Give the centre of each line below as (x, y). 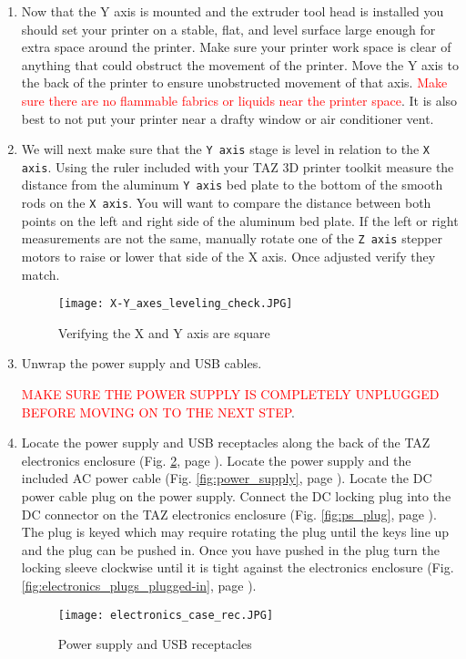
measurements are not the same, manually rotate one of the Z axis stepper (232, 238)
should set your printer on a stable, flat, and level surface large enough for (228, 29)
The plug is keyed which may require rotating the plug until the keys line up (235, 532)
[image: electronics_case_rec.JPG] (166, 615)
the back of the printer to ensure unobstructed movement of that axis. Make (234, 82)
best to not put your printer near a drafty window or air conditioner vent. (228, 118)
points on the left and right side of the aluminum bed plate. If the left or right (240, 220)
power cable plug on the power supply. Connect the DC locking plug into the (236, 496)
